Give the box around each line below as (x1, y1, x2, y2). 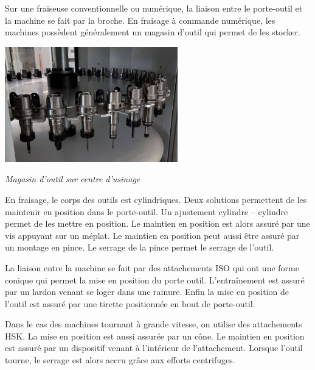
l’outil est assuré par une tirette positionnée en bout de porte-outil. (5, 297, 255, 310)
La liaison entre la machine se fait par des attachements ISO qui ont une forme (5, 261, 299, 274)
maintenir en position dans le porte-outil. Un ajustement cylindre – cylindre (5, 205, 288, 218)
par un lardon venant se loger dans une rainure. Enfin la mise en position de (5, 285, 289, 298)
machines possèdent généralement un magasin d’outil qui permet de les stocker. (5, 26, 300, 38)
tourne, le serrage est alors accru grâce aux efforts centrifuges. (5, 354, 235, 366)
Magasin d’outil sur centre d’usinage (5, 173, 140, 185)
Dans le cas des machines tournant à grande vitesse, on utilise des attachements (5, 318, 302, 330)
